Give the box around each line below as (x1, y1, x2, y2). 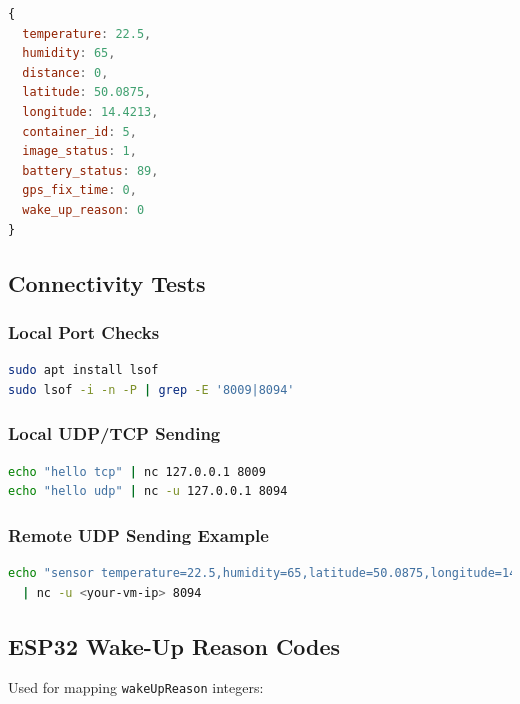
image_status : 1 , (22, 144, 137, 159)
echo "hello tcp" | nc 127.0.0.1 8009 (8, 464, 266, 479)
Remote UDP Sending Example (8, 522, 269, 547)
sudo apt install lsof (8, 363, 159, 378)
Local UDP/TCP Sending (8, 421, 221, 446)
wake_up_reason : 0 (22, 202, 145, 217)
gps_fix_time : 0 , (22, 183, 137, 198)
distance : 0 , (22, 65, 109, 80)
